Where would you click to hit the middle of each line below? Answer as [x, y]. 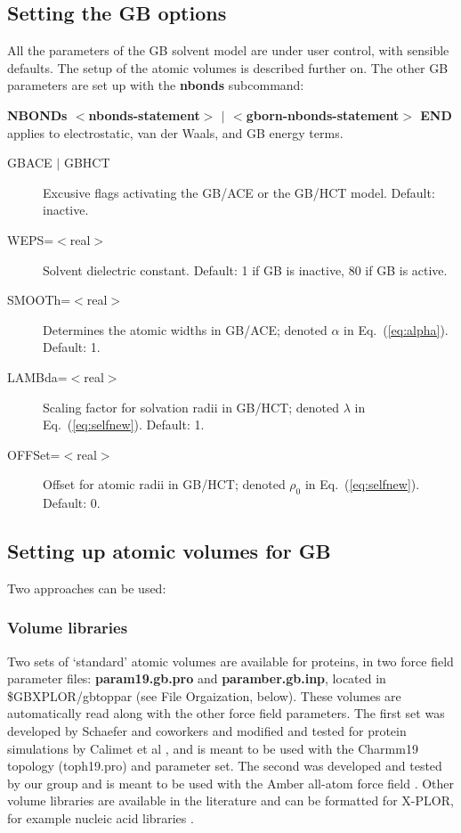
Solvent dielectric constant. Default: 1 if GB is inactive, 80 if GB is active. [245, 269]
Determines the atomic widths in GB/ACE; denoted [185, 329]
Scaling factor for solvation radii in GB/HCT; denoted [191, 407]
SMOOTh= [39, 300]
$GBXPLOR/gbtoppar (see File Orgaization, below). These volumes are [204, 695]
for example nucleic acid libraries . [101, 818]
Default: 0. [72, 503]
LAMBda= [37, 376]
